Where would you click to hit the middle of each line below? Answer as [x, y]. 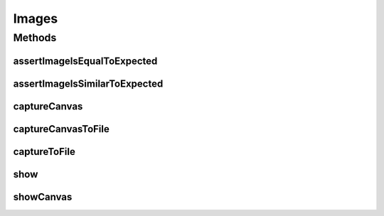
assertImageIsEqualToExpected [85, 61]
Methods [35, 38]
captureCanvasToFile [62, 129]
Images [36, 18]
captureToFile [44, 152]
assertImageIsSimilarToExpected [88, 83]
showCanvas [43, 196]
